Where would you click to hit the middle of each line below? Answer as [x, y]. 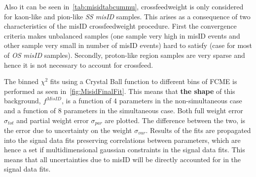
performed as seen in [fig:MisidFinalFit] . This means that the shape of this [120, 91]
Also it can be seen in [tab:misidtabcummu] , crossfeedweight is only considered [124, 6]
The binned [21, 81]
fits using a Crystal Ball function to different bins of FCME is [144, 81]
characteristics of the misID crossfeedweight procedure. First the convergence [120, 26]
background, [22, 101]
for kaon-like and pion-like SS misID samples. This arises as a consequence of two [127, 16]
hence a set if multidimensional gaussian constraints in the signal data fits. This [125, 150]
